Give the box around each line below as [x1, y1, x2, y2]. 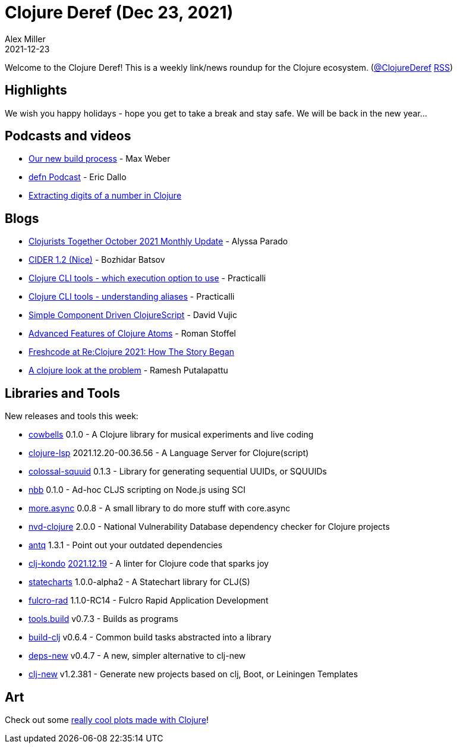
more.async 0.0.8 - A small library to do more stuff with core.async [29, 503, 291, 514]
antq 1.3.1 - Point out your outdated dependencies [29, 540, 223, 551]
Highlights [5, 83, 67, 98]
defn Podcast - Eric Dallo [29, 172, 127, 183]
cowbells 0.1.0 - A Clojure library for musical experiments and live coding [29, 429, 314, 440]
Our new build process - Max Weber [29, 153, 171, 164]
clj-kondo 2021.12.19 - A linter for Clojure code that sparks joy [29, 558, 269, 569]
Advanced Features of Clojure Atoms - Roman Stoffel [29, 328, 237, 339]
